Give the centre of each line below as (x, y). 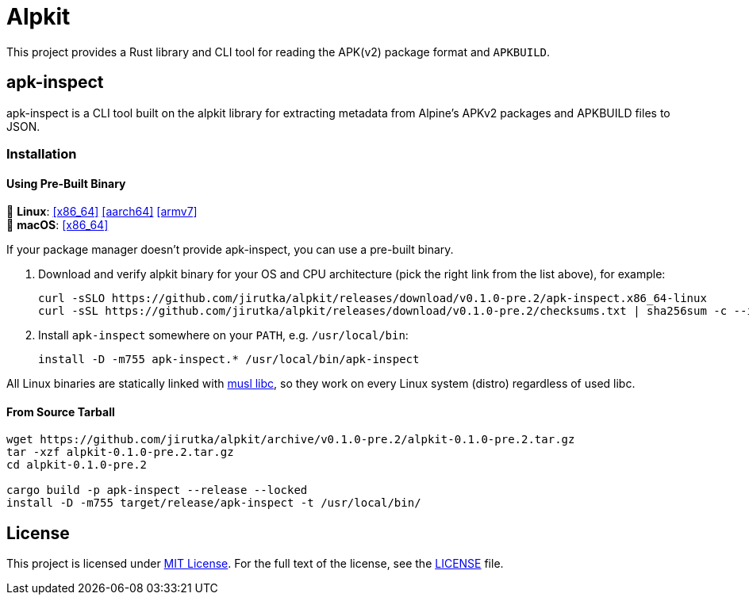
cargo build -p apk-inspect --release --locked (157, 490)
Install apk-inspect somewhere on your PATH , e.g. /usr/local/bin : (223, 335)
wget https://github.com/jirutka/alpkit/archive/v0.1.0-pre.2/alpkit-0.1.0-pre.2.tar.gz (291, 440)
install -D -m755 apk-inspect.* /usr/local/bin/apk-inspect (229, 360)
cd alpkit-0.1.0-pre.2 (77, 465)
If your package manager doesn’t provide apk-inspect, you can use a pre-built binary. (230, 250)
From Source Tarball (61, 412)
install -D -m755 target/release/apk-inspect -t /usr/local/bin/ (214, 503)
